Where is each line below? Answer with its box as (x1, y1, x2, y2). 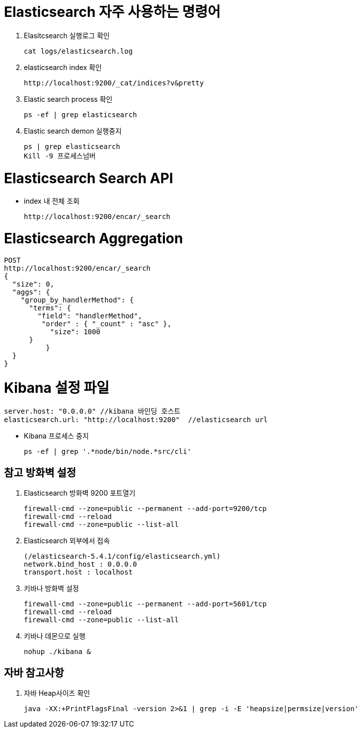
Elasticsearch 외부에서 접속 (24, 536, 110, 545)
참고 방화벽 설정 (4, 466, 76, 479)
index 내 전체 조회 (24, 197, 79, 206)
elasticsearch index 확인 (24, 63, 102, 72)
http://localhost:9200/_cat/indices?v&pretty (24, 78, 204, 87)
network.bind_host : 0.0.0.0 (24, 560, 137, 569)
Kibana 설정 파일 (4, 379, 110, 396)
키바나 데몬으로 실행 (24, 632, 85, 641)
